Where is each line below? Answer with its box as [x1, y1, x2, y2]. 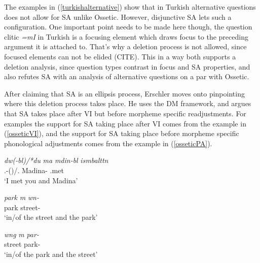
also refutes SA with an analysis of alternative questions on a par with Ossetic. [4, 71, 249, 82]
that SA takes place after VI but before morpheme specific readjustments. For [4, 108, 246, 118]
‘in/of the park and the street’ [4, 249, 98, 259]
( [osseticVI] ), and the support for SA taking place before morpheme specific [4, 128, 239, 139]
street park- [4, 239, 41, 249]
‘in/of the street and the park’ [4, 212, 98, 222]
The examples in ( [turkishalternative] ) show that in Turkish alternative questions [4, 2, 256, 12]
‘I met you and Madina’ [4, 175, 78, 185]
